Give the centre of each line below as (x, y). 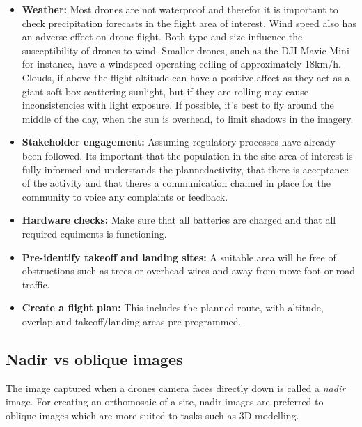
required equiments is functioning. (94, 233)
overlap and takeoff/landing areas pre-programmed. (132, 321)
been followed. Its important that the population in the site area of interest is (187, 155)
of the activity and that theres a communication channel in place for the (176, 183)
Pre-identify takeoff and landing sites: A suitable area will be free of (179, 257)
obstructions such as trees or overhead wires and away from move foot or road (189, 271)
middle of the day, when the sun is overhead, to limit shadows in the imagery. (188, 118)
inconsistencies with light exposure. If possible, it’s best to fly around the (178, 105)
